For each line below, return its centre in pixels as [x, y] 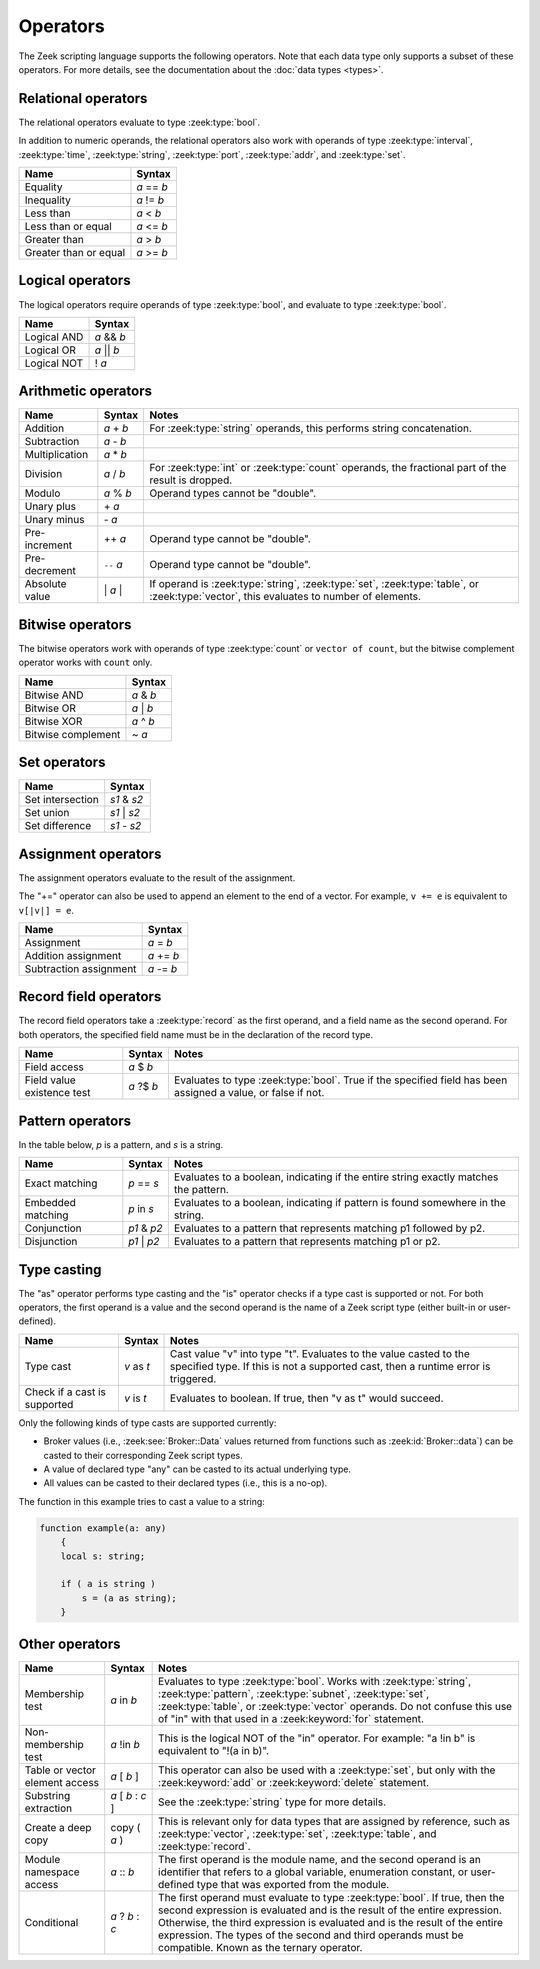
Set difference [58, 826]
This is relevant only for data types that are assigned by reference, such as [334, 1821]
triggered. [193, 1378]
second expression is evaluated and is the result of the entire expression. [330, 1910]
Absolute [45, 584]
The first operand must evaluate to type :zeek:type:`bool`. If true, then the [331, 1897]
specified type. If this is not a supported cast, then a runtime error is [330, 1366]
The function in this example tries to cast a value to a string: [141, 1501]
